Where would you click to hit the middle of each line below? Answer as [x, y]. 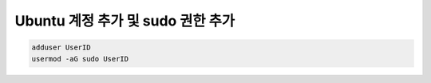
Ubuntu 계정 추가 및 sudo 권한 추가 [125, 21]
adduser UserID [61, 47]
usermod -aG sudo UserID [80, 59]
